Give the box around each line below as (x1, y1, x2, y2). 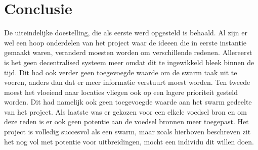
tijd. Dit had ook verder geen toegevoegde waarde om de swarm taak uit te (4, 67, 237, 77)
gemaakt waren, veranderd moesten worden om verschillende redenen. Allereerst (4, 47, 252, 58)
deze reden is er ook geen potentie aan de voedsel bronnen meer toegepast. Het (4, 116, 249, 127)
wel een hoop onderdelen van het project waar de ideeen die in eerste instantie (4, 37, 246, 47)
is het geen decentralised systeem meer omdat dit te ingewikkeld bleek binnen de (4, 57, 254, 67)
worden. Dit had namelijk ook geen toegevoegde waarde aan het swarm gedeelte (4, 96, 252, 107)
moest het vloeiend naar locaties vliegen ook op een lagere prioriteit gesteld (4, 86, 238, 97)
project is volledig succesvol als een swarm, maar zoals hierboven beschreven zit (4, 126, 251, 137)
